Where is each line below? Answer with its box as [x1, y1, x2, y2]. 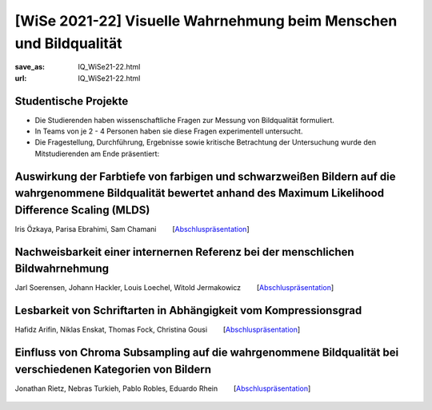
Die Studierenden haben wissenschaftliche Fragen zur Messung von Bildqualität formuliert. [34, 115, 335, 125]
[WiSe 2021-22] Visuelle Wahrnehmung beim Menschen [14, 12, 398, 30]
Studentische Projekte [14, 94, 129, 108]
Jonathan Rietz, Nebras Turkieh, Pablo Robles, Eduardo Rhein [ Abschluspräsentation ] [14, 384, 311, 393]
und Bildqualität [14, 34, 122, 52]
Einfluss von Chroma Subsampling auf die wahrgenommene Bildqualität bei [14, 346, 399, 360]
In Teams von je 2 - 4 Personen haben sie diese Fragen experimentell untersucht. [34, 126, 303, 136]
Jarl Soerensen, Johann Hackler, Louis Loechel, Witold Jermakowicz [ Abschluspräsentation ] [14, 283, 334, 293]
